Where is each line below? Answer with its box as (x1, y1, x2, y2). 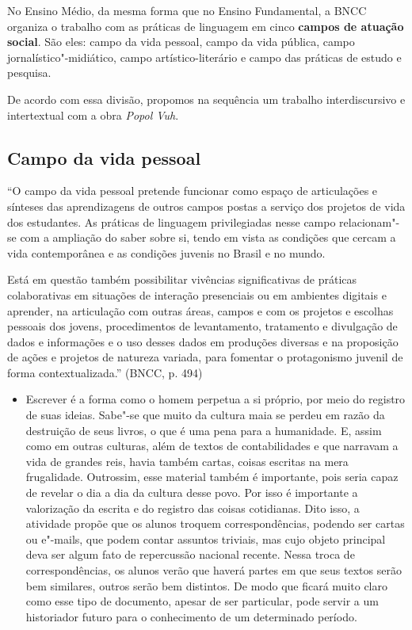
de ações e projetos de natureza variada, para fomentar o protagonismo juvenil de (7, 349, 403, 365)
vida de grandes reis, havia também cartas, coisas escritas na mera (25, 452, 349, 469)
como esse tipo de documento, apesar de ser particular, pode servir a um (25, 593, 379, 609)
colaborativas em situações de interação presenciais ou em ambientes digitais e (7, 286, 387, 303)
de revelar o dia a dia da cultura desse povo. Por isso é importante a (25, 484, 358, 501)
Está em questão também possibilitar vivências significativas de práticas (7, 271, 357, 288)
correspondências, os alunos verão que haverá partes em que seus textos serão (25, 562, 402, 578)
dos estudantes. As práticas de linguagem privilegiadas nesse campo (7, 213, 336, 230)
